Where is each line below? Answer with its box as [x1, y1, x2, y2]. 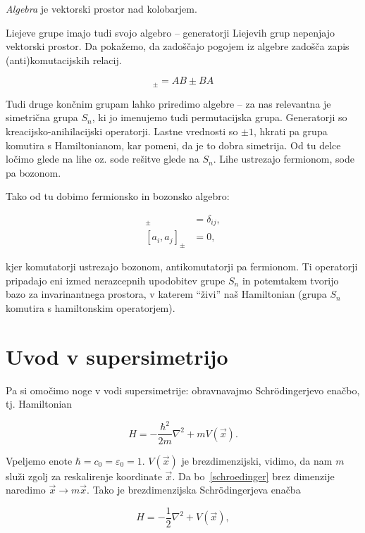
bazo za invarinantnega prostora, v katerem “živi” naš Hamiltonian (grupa [6, 287, 327, 301]
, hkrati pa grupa [253, 124, 328, 139]
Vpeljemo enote [6, 453, 73, 468]
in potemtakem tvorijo [242, 272, 339, 287]
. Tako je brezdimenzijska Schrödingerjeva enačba [87, 482, 301, 497]
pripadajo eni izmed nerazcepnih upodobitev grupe [6, 272, 225, 287]
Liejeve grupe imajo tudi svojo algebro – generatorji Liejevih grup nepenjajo [6, 25, 335, 39]
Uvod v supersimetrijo [6, 341, 228, 370]
